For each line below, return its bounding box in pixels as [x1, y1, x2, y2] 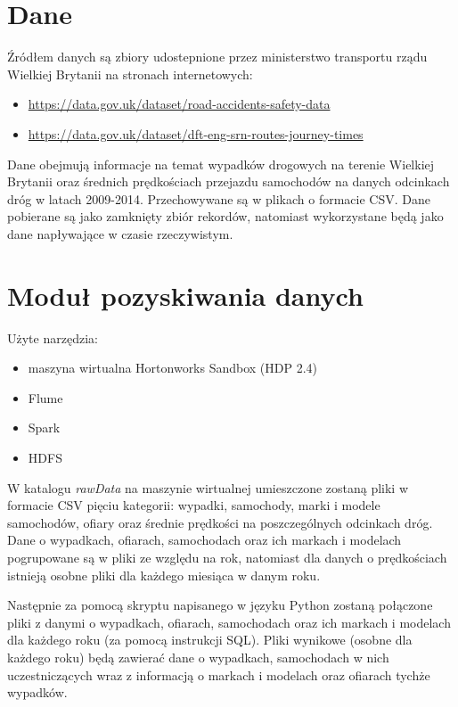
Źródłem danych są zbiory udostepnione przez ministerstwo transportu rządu [7, 47, 428, 66]
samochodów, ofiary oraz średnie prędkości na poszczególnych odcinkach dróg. [7, 513, 433, 531]
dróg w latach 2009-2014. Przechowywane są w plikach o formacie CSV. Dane [7, 189, 430, 208]
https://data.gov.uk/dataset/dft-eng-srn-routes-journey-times [28, 124, 364, 143]
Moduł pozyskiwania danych [7, 276, 364, 313]
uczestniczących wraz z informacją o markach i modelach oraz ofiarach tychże [7, 665, 430, 684]
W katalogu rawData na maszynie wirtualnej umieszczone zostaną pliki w [7, 478, 409, 497]
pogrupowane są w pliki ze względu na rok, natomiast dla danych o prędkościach [7, 547, 447, 566]
